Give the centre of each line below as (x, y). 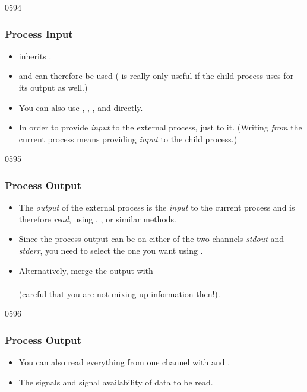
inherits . (35, 55)
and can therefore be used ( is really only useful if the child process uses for (156, 76)
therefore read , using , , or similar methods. (97, 219)
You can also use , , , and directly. (81, 107)
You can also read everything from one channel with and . (124, 362)
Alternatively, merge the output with (86, 270)
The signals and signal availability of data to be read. (116, 382)
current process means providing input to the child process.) (128, 138)
